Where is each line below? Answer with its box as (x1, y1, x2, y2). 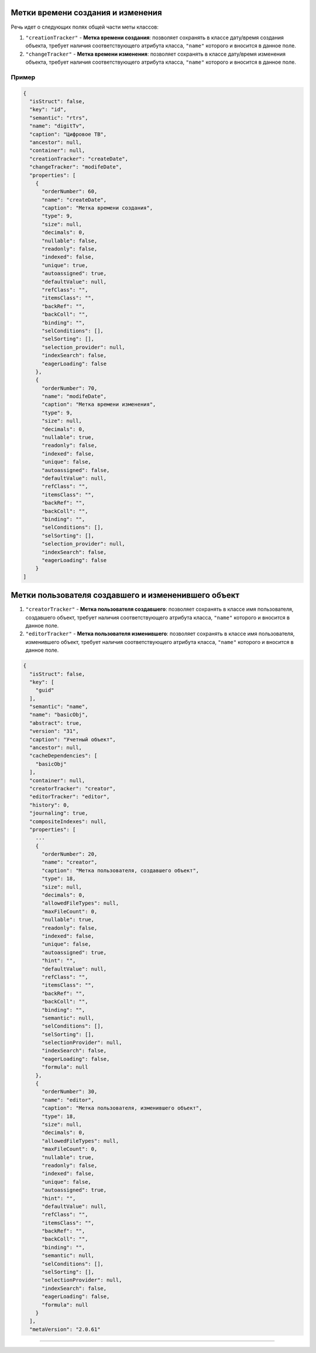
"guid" (35, 687, 54, 694)
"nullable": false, (42, 237, 98, 244)
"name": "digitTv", (29, 123, 85, 129)
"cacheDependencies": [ (29, 752, 98, 759)
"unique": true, (42, 262, 88, 269)
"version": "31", (29, 728, 79, 735)
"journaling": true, (29, 810, 88, 817)
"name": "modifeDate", (42, 393, 107, 400)
